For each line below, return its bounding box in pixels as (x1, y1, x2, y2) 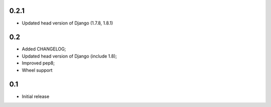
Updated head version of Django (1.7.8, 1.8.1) (22, 20, 113, 26)
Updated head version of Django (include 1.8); (22, 53, 117, 59)
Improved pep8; (22, 60, 55, 66)
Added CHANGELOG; (22, 46, 66, 52)
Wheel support (22, 67, 53, 73)
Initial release (22, 93, 50, 99)
